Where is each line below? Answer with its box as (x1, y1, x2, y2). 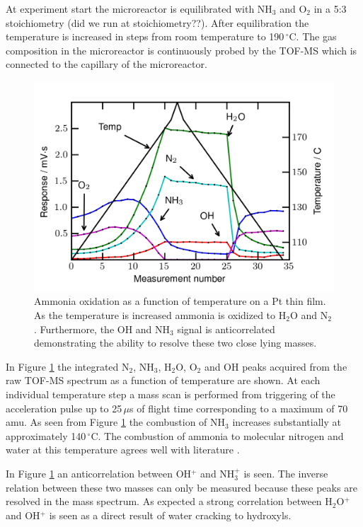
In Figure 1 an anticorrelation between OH (6, 465, 192, 480)
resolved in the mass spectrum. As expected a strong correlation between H (6, 494, 333, 509)
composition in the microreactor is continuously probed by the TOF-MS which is (6, 42, 357, 57)
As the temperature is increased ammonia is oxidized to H (34, 308, 287, 323)
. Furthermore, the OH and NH (34, 321, 171, 336)
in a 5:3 (313, 1, 347, 16)
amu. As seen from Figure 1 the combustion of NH (6, 415, 226, 429)
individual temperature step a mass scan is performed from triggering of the (6, 387, 335, 401)
